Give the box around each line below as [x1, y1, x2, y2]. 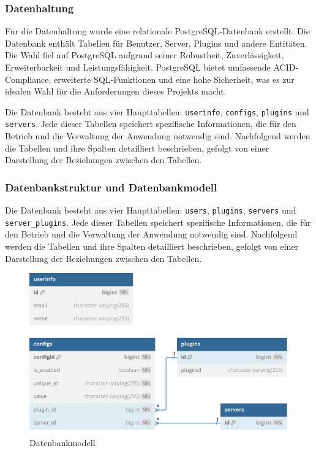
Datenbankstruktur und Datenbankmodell [5, 179, 217, 195]
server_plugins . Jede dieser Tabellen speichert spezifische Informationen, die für [5, 215, 311, 228]
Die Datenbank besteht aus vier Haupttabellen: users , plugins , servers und [5, 204, 296, 217]
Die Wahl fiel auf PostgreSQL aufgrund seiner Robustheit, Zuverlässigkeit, [5, 48, 284, 61]
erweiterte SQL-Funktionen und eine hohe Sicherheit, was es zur [54, 72, 295, 85]
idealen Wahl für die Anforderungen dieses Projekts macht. [5, 85, 227, 98]
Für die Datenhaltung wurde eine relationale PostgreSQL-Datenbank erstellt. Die [5, 25, 310, 37]
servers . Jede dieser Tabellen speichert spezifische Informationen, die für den [5, 117, 296, 130]
